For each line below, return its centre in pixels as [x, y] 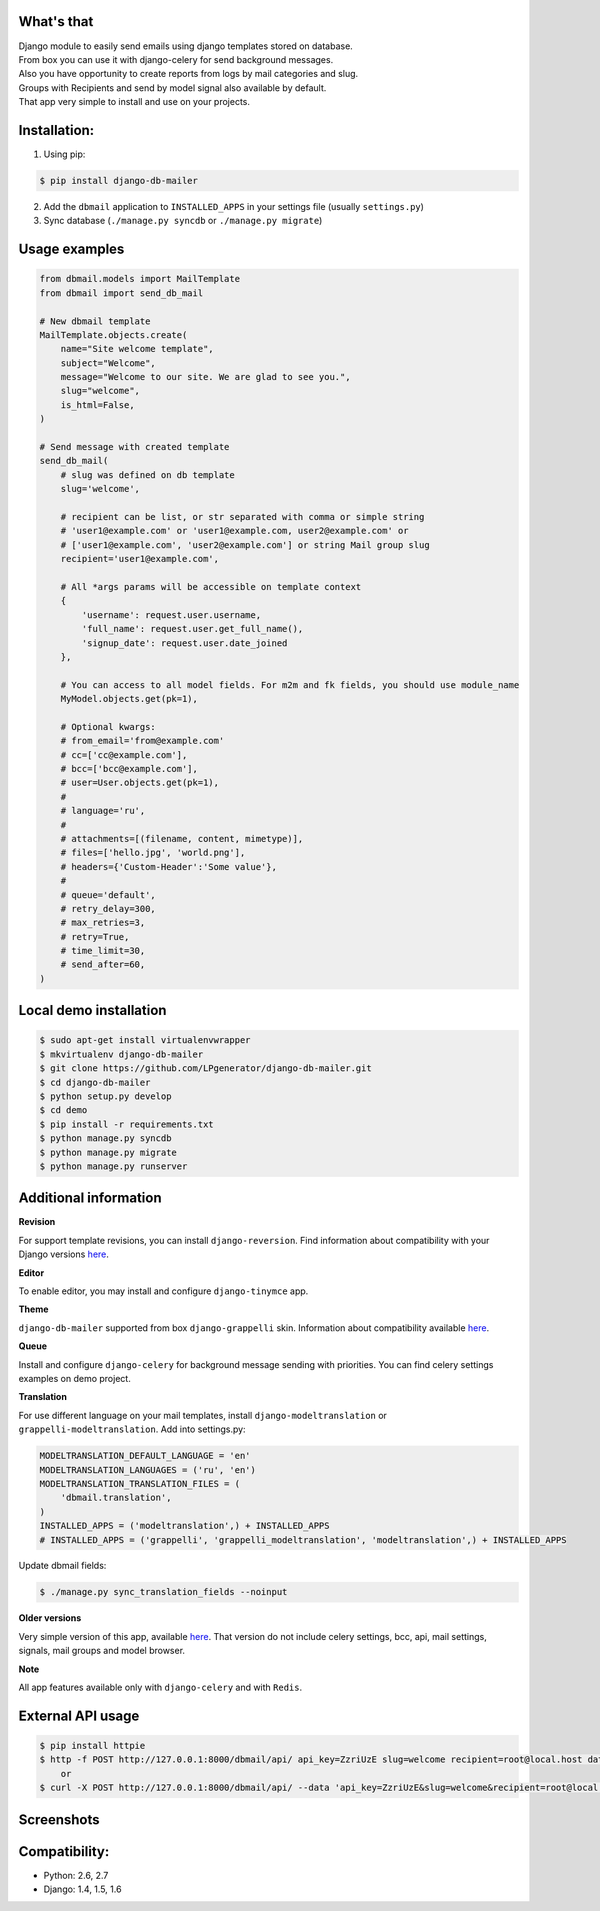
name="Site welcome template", [137, 349]
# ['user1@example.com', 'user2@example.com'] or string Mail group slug [245, 544]
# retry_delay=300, [108, 908]
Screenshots [59, 1819]
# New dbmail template [95, 321]
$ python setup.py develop [105, 1096]
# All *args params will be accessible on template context [211, 586]
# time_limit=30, [103, 951]
